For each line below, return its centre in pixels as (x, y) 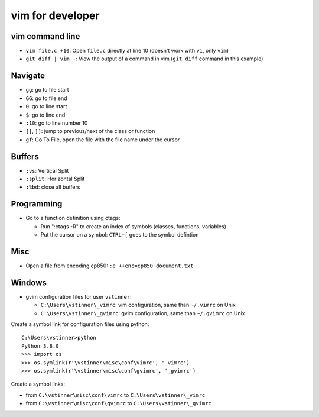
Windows (29, 282)
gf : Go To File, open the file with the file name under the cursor (103, 140)
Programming (37, 204)
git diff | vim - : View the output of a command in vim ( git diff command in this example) (144, 59)
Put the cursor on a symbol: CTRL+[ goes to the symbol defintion (120, 235)
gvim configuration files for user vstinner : (79, 296)
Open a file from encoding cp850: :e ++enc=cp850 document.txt (110, 266)
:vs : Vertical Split (47, 170)
